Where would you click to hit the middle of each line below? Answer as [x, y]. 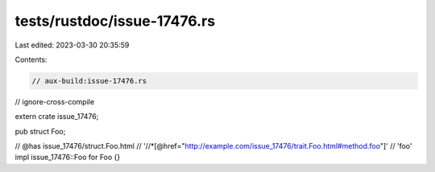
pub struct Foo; [40, 131]
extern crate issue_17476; [57, 117]
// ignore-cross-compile [55, 101]
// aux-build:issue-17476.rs [89, 81]
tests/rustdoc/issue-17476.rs [115, 21]
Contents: [31, 59]
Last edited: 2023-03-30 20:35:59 [72, 45]
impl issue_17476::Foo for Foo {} [68, 158]
